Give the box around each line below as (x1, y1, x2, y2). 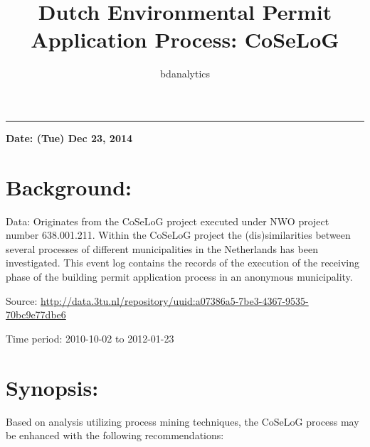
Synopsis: (6, 372, 99, 402)
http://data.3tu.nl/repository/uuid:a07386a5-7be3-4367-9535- (41, 293, 309, 308)
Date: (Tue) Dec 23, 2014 (6, 130, 133, 145)
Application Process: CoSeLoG (31, 25, 339, 54)
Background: (6, 172, 132, 201)
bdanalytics (159, 66, 211, 81)
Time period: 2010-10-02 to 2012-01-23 (6, 330, 174, 345)
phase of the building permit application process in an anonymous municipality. (6, 269, 353, 284)
